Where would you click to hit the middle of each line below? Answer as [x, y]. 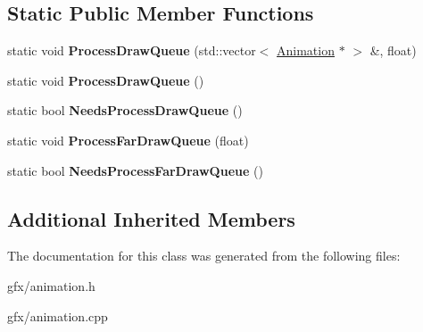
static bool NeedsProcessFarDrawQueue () [135, 170]
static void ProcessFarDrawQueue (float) [128, 140]
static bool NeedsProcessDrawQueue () [125, 110]
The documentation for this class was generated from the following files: [204, 256]
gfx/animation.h [51, 285]
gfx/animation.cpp [58, 315]
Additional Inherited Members [151, 218]
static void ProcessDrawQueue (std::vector [132, 50]
